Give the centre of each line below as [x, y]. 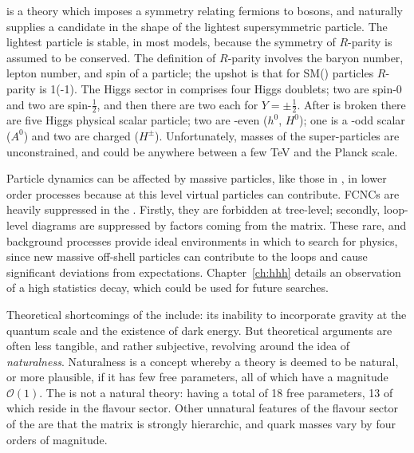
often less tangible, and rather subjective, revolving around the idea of [178, 346]
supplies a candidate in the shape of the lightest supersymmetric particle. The [197, 26]
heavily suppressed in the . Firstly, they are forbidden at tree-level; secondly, [193, 209]
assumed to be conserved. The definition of [111, 57]
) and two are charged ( [81, 135]
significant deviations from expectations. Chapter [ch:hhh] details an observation [204, 272]
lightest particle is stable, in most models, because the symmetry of [171, 42]
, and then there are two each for [177, 104]
